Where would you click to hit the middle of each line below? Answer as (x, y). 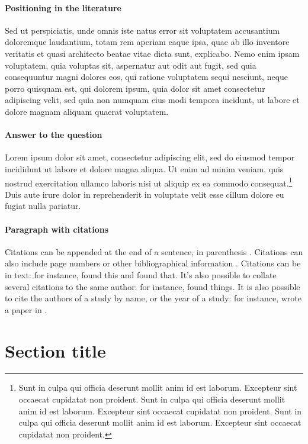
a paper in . (26, 309)
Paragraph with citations (57, 229)
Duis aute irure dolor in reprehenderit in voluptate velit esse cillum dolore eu (145, 194)
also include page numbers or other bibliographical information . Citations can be (153, 263)
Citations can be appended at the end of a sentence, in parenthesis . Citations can (154, 251)
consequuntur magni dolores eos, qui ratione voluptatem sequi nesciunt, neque (147, 77)
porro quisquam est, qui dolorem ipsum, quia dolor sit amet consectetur (135, 88)
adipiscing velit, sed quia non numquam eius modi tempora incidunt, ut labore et (152, 100)
